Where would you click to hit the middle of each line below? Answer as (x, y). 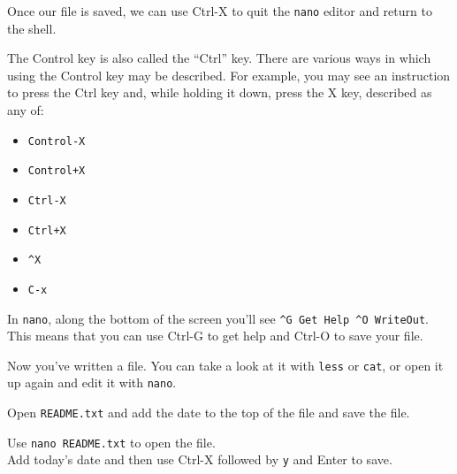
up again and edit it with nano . (92, 382)
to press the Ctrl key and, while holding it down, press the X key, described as (220, 92)
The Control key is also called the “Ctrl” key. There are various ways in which (219, 58)
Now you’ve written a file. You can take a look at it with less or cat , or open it (225, 365)
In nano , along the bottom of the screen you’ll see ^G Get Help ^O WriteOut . (218, 318)
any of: (26, 110)
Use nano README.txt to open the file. (111, 442)
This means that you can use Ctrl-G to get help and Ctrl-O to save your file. (215, 336)
